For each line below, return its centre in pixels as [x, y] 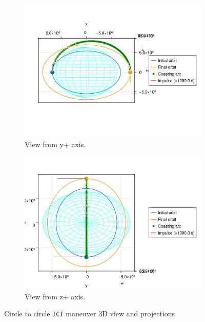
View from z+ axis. [55, 296]
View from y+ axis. [55, 144]
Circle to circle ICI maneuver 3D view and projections [90, 314]
